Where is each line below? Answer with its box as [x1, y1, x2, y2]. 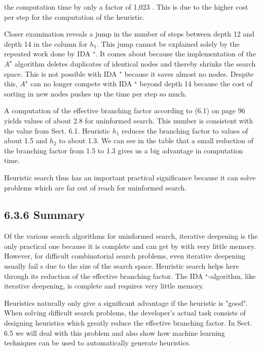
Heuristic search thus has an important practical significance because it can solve [4, 172, 256, 182]
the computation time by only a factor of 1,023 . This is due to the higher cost [4, 2, 248, 12]
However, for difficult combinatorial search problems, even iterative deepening [4, 250, 245, 261]
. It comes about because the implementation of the [95, 48, 256, 59]
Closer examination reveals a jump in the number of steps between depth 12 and [4, 28, 254, 39]
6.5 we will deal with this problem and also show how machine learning [4, 327, 225, 338]
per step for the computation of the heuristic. [4, 11, 145, 22]
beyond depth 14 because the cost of [139, 78, 253, 89]
